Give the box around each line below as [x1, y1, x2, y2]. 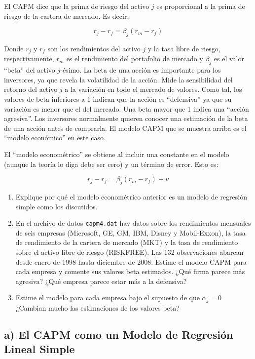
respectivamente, [4, 53, 54, 64]
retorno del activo [4, 84, 58, 94]
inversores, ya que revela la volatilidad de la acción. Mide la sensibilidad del [4, 74, 233, 84]
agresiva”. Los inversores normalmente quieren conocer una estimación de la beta [4, 113, 248, 123]
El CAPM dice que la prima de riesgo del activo [4, 1, 149, 11]
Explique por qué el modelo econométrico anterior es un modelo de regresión [15, 191, 247, 201]
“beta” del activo [4, 65, 55, 75]
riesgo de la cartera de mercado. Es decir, [4, 10, 129, 21]
